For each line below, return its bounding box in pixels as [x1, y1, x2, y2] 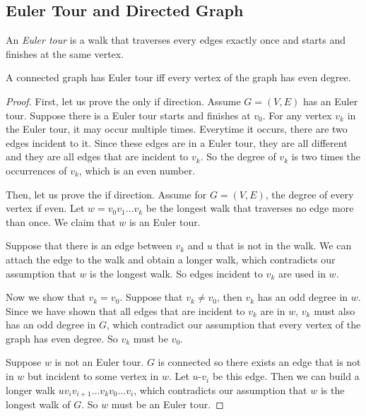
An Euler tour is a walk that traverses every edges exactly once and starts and [6, 32, 346, 47]
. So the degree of [200, 149, 276, 164]
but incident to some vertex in [28, 369, 159, 384]
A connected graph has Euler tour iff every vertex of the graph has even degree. [6, 70, 351, 85]
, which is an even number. [78, 162, 196, 177]
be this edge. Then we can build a [212, 369, 360, 384]
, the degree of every [265, 186, 354, 201]
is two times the [291, 149, 361, 164]
